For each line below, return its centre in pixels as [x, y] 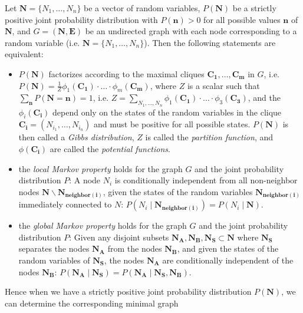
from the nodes [135, 248]
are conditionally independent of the [228, 260]
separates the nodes [54, 248]
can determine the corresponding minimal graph [92, 303]
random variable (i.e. [42, 42]
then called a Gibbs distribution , [76, 137]
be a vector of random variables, [142, 8]
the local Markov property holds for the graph [101, 168]
